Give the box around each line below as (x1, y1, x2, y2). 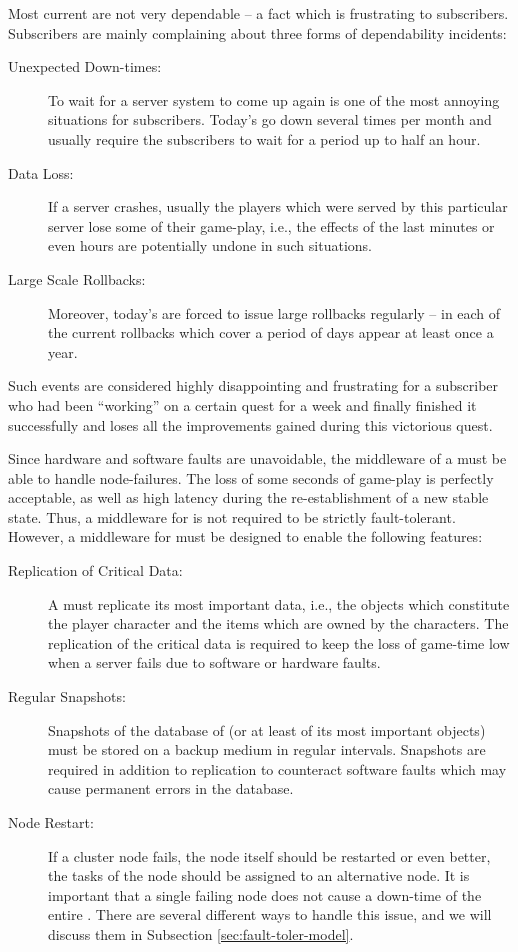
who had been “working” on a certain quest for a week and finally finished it (8, 394, 477, 415)
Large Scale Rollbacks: (8, 268, 146, 289)
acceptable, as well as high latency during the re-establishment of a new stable (8, 487, 489, 508)
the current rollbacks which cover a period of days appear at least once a (48, 322, 494, 343)
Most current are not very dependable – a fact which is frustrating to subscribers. (8, 3, 509, 23)
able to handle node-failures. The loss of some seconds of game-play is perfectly (8, 467, 494, 488)
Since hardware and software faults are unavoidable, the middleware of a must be (8, 448, 507, 469)
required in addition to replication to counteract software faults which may (48, 758, 507, 779)
